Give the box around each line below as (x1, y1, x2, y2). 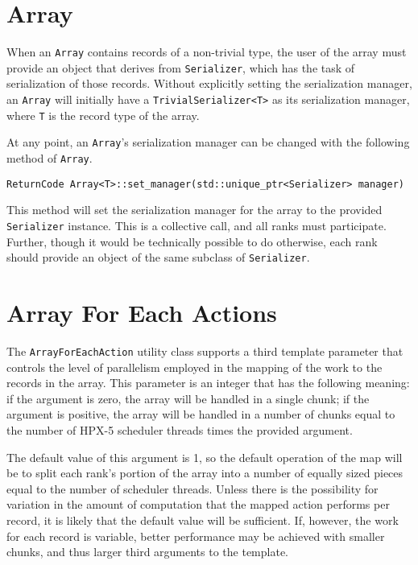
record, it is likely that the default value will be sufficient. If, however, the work (6, 511, 399, 528)
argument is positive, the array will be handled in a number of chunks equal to (6, 406, 395, 423)
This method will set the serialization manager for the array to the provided (6, 201, 383, 218)
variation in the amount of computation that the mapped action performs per (6, 496, 390, 513)
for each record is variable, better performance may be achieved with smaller (6, 527, 385, 544)
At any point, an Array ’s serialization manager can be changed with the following (6, 134, 410, 151)
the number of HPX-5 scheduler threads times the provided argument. (6, 421, 353, 438)
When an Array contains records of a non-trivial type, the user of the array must (6, 43, 407, 60)
